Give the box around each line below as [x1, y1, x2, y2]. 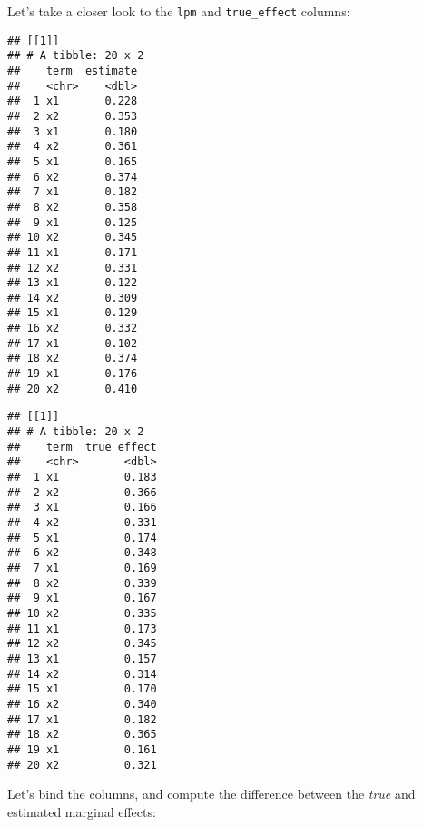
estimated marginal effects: [7, 802, 156, 821]
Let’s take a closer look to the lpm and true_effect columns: [7, 2, 350, 20]
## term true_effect [7, 440, 157, 453]
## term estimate [7, 64, 138, 77]
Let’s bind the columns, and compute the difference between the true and [7, 784, 416, 803]
